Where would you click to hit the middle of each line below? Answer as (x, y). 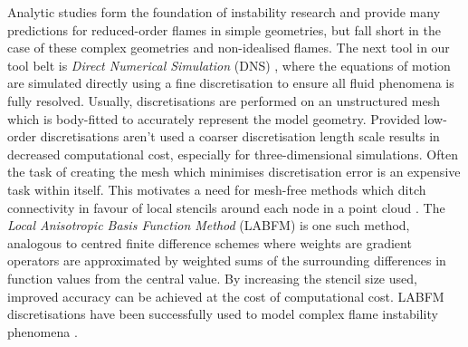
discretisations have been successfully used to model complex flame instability (223, 314)
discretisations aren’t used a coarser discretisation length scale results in (240, 136)
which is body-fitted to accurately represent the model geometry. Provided (214, 118)
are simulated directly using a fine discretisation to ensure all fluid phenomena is (231, 83)
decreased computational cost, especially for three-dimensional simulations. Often (233, 154)
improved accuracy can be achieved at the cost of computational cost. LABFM (226, 296)
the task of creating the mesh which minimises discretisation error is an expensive (234, 172)
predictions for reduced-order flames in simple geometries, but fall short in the (224, 29)
